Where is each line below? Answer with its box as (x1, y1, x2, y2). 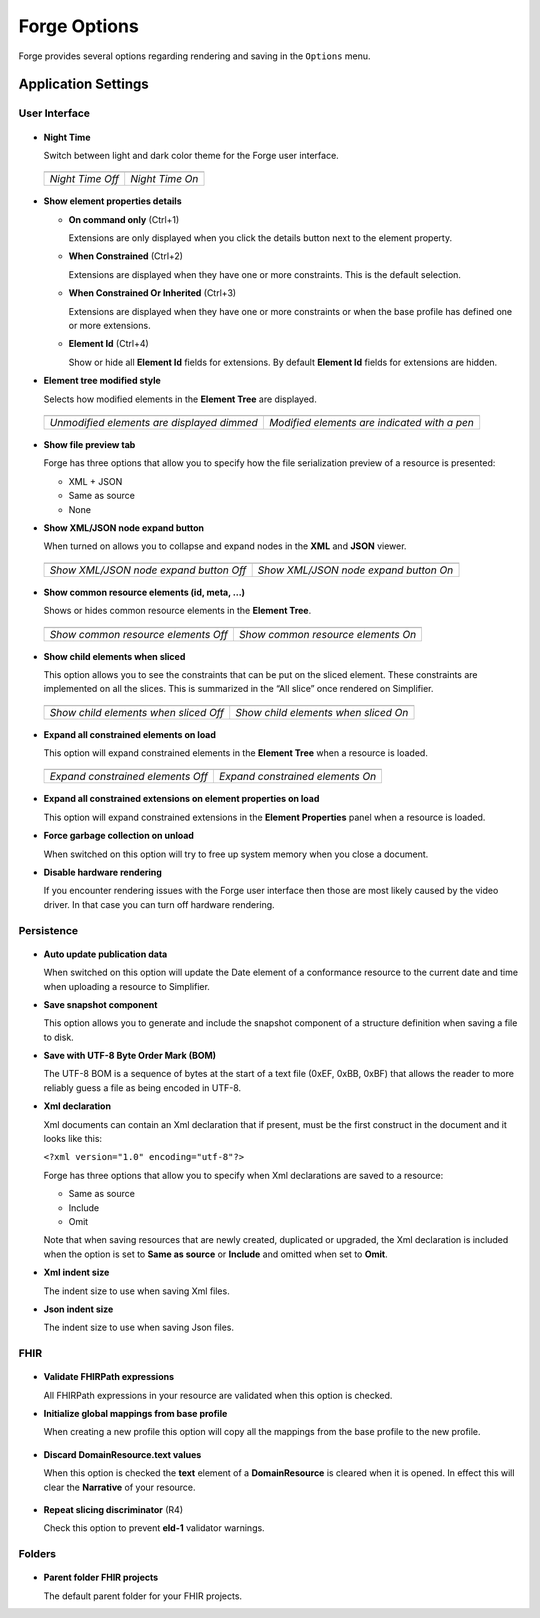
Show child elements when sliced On (235, 705, 409, 719)
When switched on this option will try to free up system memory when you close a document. (43, 848, 429, 860)
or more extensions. (68, 320, 151, 332)
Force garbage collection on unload (43, 830, 195, 842)
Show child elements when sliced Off (49, 705, 225, 719)
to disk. (43, 1031, 74, 1043)
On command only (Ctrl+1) (68, 213, 180, 225)
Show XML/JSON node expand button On (257, 563, 454, 577)
